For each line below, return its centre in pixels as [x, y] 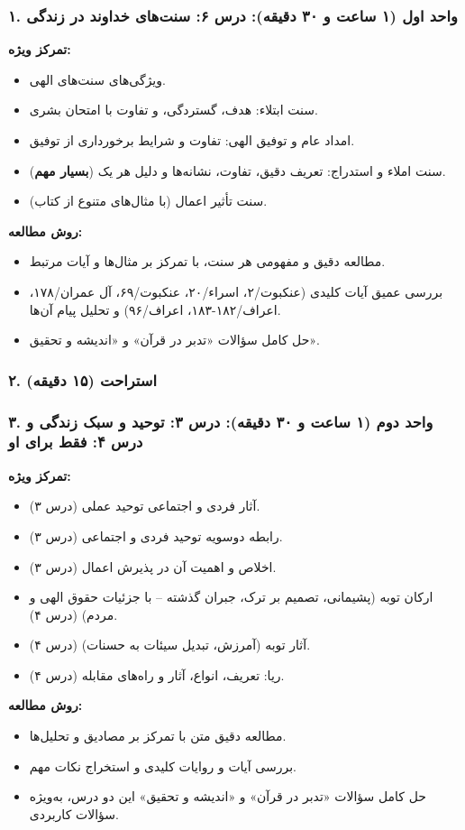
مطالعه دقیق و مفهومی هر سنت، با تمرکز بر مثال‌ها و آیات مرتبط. [207, 261]
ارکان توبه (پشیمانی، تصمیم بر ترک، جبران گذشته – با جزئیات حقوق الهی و [231, 597]
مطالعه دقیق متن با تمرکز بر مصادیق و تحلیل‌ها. [158, 736]
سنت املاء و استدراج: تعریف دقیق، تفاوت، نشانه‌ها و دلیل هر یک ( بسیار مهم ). [237, 170]
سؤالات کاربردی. [74, 813]
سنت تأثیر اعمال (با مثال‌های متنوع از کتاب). [148, 201]
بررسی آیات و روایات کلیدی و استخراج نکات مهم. [163, 765]
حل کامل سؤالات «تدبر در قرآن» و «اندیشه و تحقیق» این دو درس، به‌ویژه [228, 796]
